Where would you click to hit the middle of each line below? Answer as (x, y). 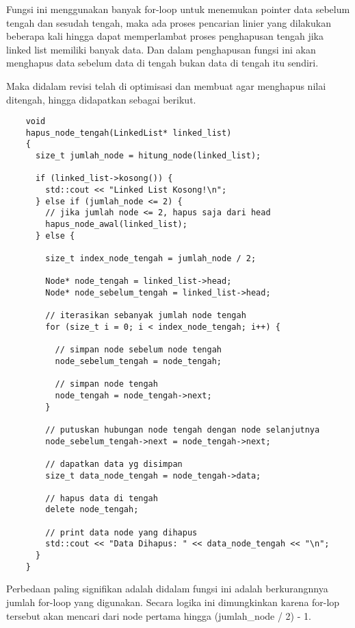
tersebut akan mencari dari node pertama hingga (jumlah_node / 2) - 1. (159, 615)
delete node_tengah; (92, 510)
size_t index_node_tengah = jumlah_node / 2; (151, 259)
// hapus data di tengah (102, 498)
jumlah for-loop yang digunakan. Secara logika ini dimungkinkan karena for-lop (173, 602)
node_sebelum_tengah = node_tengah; (138, 361)
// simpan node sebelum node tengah (138, 350)
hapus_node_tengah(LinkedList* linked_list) (129, 133)
